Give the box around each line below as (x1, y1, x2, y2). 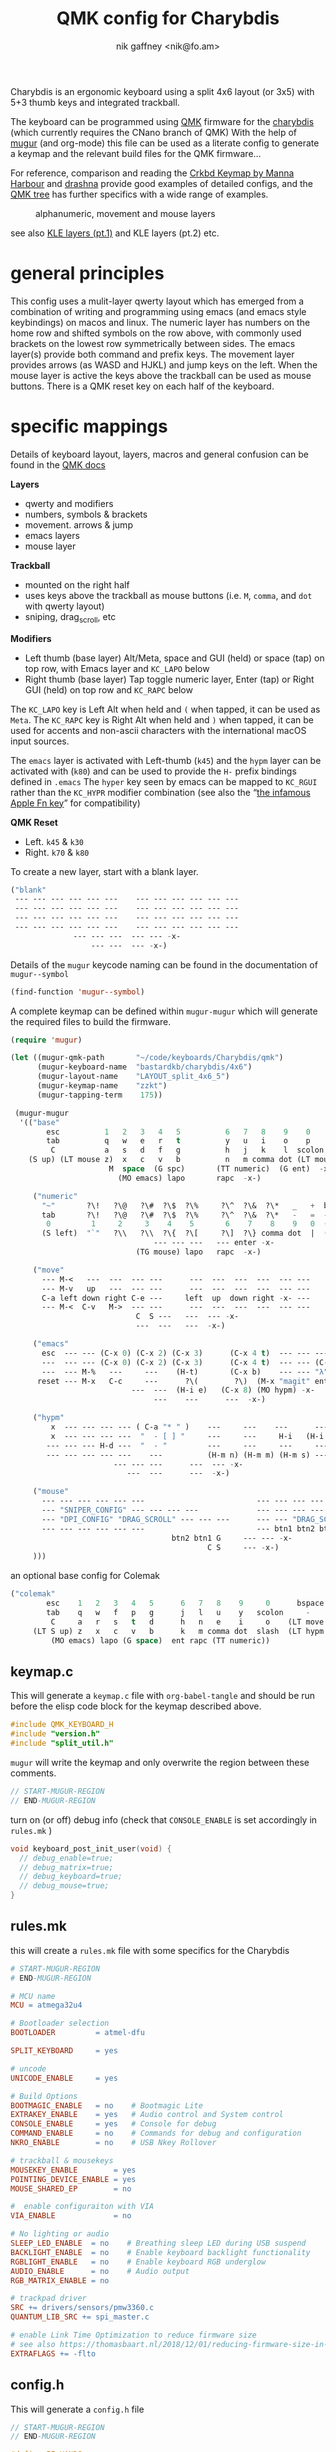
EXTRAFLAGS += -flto (10, 2348, 97, 2359)
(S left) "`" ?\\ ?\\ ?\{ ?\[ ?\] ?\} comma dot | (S (41, 1228, 333, 1239)
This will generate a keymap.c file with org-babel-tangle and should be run (10, 1690, 316, 1702)
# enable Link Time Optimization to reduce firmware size (10, 2330, 257, 2341)
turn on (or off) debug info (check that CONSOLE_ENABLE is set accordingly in (10, 1813, 318, 1826)
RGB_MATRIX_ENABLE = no (10, 2275, 110, 2286)
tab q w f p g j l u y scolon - (46, 1608, 311, 1618)
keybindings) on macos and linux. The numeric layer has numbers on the (10, 316, 311, 328)
